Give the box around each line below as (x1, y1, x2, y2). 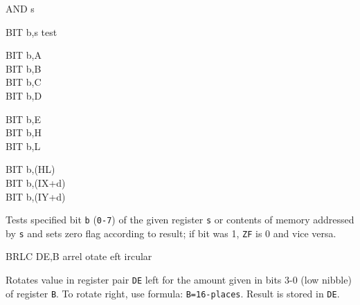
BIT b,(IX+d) (6, 175, 66, 190)
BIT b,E (6, 111, 41, 126)
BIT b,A (6, 48, 42, 62)
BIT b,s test (6, 24, 57, 39)
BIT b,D (6, 88, 42, 102)
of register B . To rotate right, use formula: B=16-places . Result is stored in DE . (6, 286, 340, 300)
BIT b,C (6, 75, 42, 89)
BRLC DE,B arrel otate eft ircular (6, 249, 152, 264)
